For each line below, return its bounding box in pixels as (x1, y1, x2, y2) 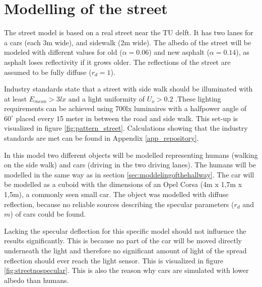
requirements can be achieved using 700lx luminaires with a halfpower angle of (4, 103, 247, 114)
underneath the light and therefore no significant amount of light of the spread (4, 245, 247, 255)
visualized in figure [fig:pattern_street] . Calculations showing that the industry (4, 123, 248, 133)
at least (4, 93, 27, 104)
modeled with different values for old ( (4, 47, 122, 57)
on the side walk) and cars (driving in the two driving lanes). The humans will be (4, 159, 256, 170)
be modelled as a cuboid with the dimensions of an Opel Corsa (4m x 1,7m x (4, 179, 242, 189)
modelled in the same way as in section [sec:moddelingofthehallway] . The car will (4, 169, 254, 179)
